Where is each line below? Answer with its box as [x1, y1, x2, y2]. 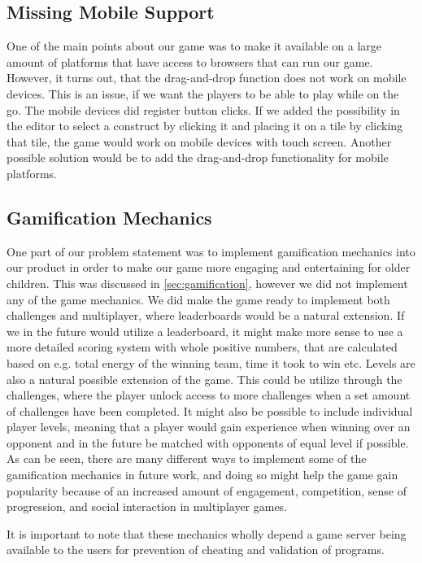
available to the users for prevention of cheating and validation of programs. [7, 541, 385, 558]
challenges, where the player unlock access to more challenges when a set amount [7, 386, 411, 404]
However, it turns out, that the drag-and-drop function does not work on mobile [7, 69, 407, 86]
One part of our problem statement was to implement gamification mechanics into [7, 242, 415, 260]
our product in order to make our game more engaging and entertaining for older [7, 259, 411, 276]
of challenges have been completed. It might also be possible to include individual [7, 402, 413, 419]
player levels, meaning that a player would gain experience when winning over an [7, 418, 411, 435]
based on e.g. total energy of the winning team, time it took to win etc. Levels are [7, 354, 415, 371]
